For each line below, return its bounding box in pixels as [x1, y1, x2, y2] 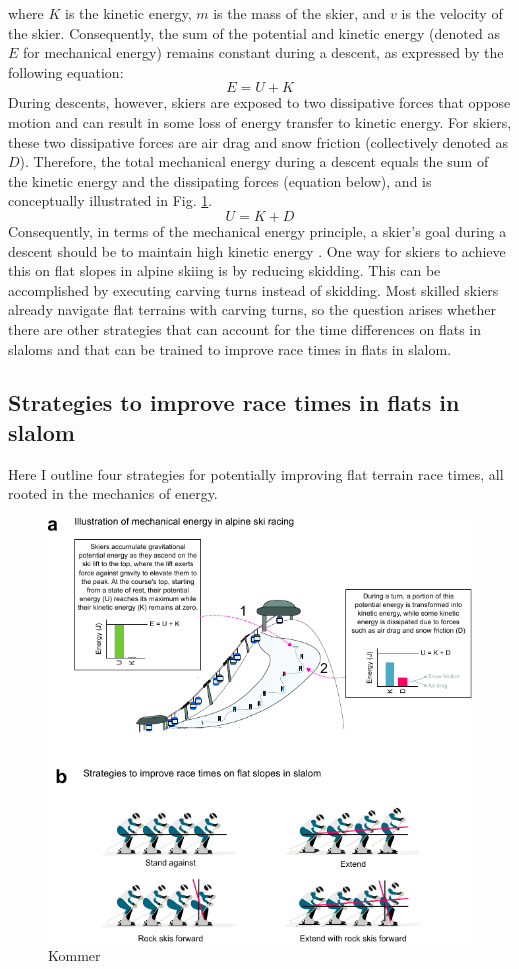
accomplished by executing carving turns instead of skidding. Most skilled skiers [8, 279, 499, 300]
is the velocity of [401, 3, 503, 23]
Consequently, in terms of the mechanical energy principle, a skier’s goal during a [8, 220, 507, 241]
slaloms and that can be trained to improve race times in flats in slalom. [8, 338, 452, 359]
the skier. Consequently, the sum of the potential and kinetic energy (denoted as [8, 22, 500, 43]
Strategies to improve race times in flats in [8, 387, 460, 418]
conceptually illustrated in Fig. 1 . [8, 190, 213, 211]
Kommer [48, 945, 101, 966]
